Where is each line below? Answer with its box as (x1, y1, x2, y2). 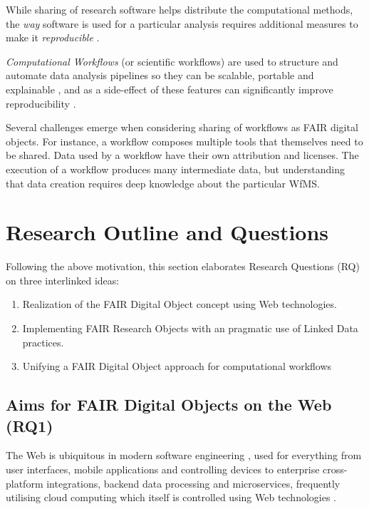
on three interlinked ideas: (6, 272, 120, 287)
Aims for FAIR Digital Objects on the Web (6, 394, 332, 416)
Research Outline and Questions (6, 217, 329, 247)
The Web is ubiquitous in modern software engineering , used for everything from (6, 448, 362, 463)
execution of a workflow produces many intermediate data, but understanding (6, 161, 345, 176)
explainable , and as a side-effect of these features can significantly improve (6, 81, 333, 96)
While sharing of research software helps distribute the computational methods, (6, 2, 353, 16)
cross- (323, 462, 348, 476)
